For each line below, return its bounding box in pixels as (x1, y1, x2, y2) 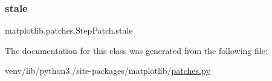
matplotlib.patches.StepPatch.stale (5, 24, 133, 37)
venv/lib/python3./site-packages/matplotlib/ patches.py (5, 64, 210, 77)
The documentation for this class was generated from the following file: (5, 44, 268, 56)
